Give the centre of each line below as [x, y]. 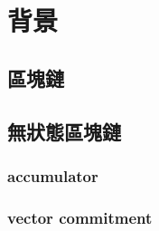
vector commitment [80, 217]
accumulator [53, 175]
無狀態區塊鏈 [64, 131]
